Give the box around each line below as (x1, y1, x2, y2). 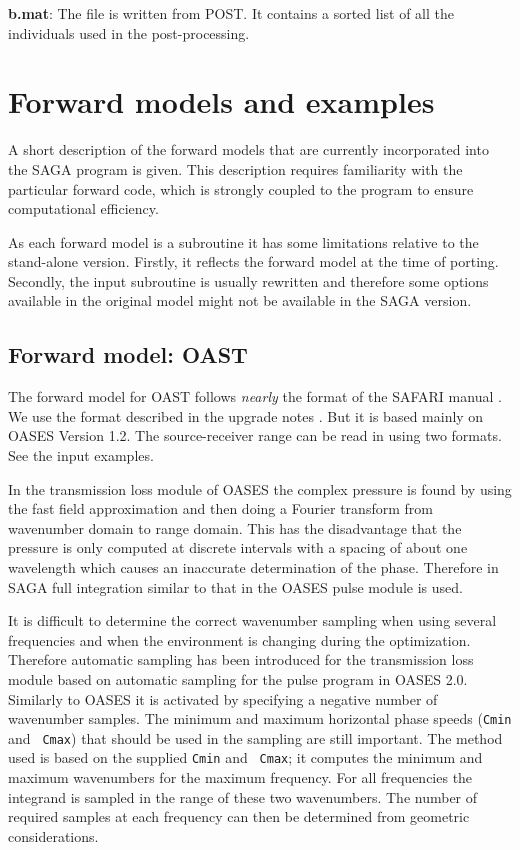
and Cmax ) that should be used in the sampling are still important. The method (8, 727, 503, 748)
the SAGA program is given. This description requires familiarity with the (8, 158, 463, 179)
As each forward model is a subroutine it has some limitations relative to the (8, 231, 479, 252)
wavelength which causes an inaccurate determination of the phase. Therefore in (8, 557, 499, 578)
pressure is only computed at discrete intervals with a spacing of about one (8, 537, 468, 558)
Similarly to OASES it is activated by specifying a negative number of (8, 688, 438, 709)
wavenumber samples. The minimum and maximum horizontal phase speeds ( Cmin (8, 708, 512, 729)
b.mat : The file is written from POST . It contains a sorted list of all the (8, 3, 454, 23)
